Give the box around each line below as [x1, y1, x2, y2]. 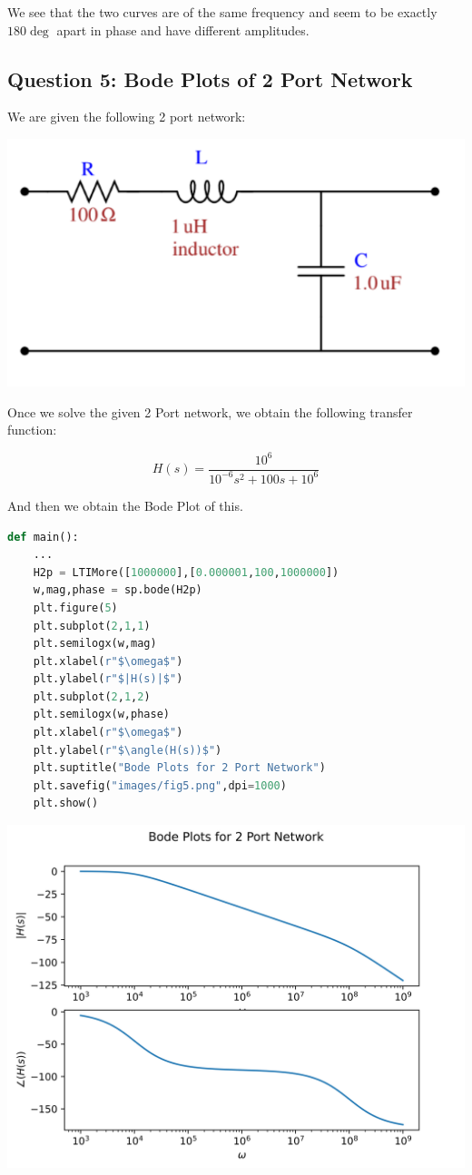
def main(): [7, 530, 79, 543]
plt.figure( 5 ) [33, 601, 118, 614]
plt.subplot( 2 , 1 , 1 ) [33, 619, 151, 632]
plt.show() [33, 797, 99, 810]
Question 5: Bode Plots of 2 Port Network [7, 64, 413, 93]
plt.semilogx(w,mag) [33, 637, 157, 651]
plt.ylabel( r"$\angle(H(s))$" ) [33, 743, 222, 757]
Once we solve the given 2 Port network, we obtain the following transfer [7, 402, 413, 421]
